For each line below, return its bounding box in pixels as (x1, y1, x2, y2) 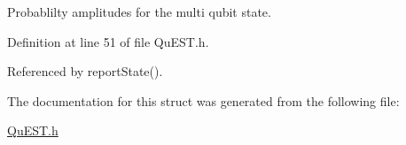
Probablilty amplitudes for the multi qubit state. (7, 3, 271, 20)
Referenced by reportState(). (7, 62, 163, 80)
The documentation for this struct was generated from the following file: (7, 91, 400, 110)
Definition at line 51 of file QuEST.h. (7, 32, 209, 50)
